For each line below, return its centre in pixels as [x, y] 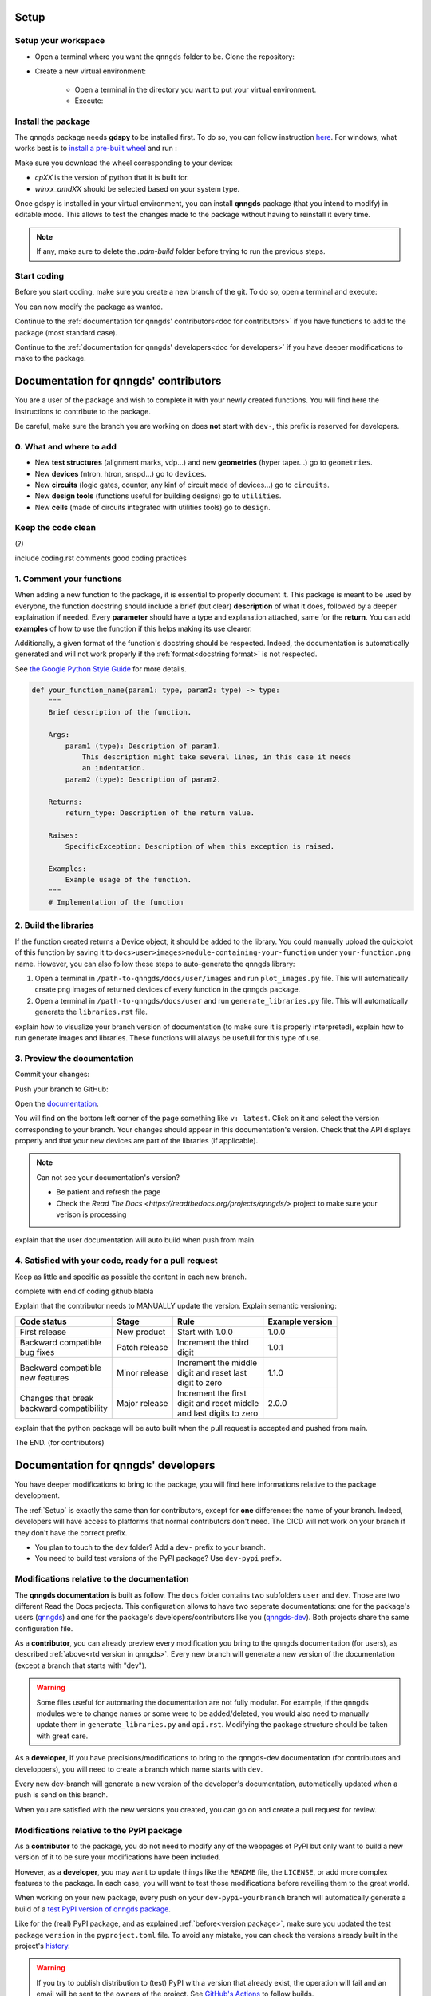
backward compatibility [63, 1408]
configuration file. [44, 1628]
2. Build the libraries [55, 925]
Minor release [142, 1372]
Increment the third [213, 1342]
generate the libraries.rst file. [91, 1012]
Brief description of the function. [120, 712]
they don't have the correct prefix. [71, 1532]
